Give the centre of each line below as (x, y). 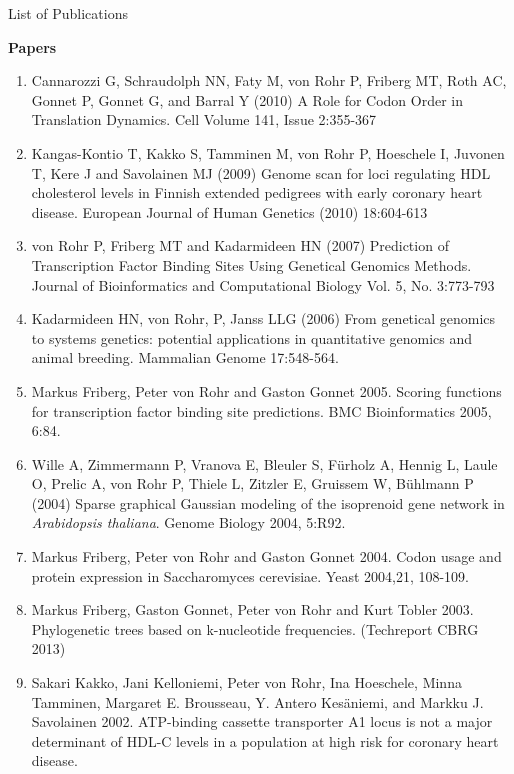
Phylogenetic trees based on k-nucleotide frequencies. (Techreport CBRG (255, 628)
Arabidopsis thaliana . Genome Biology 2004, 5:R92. (188, 522)
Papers (32, 46)
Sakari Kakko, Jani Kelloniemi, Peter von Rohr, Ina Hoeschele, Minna (246, 682)
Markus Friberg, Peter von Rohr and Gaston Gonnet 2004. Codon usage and (266, 556)
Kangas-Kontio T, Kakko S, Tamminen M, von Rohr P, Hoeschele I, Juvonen (268, 152)
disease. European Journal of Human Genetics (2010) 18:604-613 (229, 211)
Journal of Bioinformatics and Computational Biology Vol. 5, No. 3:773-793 (263, 284)
